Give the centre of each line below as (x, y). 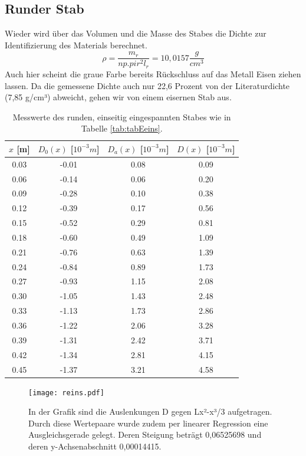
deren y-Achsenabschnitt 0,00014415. (95, 446)
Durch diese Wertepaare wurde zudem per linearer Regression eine (148, 423)
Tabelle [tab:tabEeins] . (122, 128)
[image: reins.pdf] (66, 393)
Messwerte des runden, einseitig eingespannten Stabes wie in (122, 117)
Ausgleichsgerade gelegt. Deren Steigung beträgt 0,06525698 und (145, 434)
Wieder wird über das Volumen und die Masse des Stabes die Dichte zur (136, 33)
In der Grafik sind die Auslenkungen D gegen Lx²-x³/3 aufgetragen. (150, 411)
